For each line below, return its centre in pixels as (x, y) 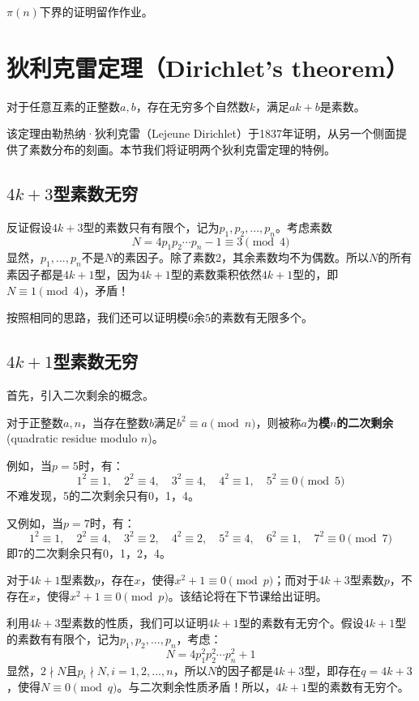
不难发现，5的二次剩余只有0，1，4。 (103, 495)
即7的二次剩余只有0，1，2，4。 (89, 552)
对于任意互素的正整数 (63, 106)
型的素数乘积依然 (216, 274)
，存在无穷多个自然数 (192, 106)
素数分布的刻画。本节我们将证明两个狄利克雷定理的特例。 (182, 149)
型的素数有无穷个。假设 (301, 623)
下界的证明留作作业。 (96, 11)
